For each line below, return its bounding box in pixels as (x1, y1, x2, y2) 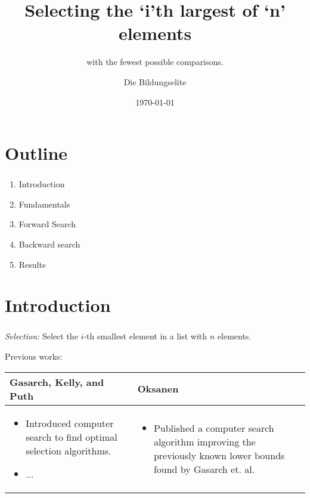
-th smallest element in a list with (83, 330, 207, 342)
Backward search (18, 237, 80, 250)
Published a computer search (153, 420, 274, 435)
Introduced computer (26, 416, 114, 430)
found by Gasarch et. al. (153, 462, 255, 476)
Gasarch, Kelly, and (10, 375, 104, 389)
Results (18, 258, 46, 270)
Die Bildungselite (123, 75, 187, 88)
